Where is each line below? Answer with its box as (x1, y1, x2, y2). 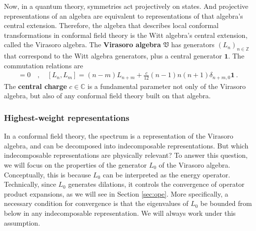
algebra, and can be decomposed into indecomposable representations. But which (4, 140, 249, 150)
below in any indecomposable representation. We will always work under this (4, 208, 236, 218)
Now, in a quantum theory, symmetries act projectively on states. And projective (4, 1, 249, 11)
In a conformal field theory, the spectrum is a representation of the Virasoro (4, 131, 233, 141)
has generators (171, 39, 215, 50)
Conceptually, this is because (4, 169, 91, 179)
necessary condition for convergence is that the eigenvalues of (4, 198, 189, 208)
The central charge (4, 81, 67, 91)
